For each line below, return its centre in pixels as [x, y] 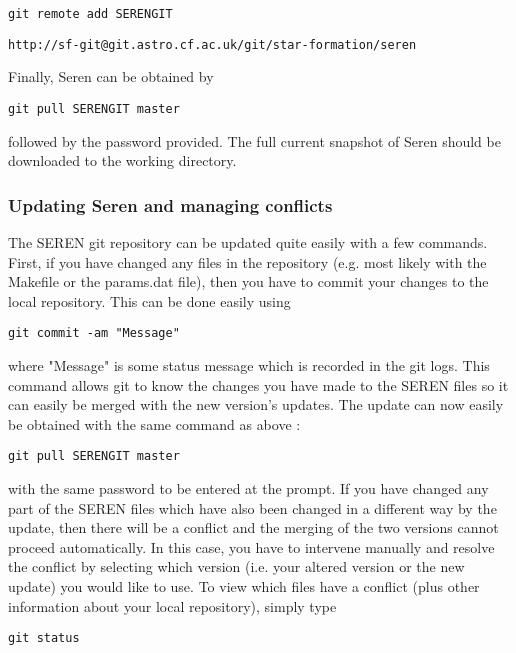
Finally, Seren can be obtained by [111, 76]
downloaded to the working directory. [122, 160]
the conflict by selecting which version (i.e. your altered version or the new [236, 566]
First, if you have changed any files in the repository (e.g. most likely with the [247, 261]
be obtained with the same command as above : [154, 423]
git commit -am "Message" [94, 333]
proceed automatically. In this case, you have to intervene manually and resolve [251, 546]
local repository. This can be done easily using [149, 300]
